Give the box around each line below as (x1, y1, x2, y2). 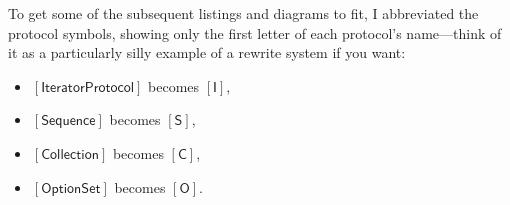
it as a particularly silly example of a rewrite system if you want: (8, 42, 406, 63)
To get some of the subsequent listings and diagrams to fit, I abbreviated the (8, 3, 479, 23)
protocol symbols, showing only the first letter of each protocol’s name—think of (8, 22, 502, 43)
